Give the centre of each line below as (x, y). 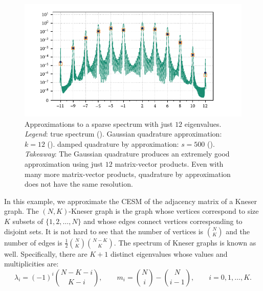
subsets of (28, 221)
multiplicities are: (31, 264)
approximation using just (64, 163)
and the (238, 231)
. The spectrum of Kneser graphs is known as (185, 242)
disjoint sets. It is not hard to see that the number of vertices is (104, 231)
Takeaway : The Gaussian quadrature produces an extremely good (127, 154)
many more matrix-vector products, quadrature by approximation (128, 174)
